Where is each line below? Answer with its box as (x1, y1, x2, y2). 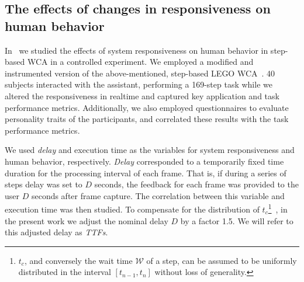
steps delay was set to (5, 178, 82, 190)
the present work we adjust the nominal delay (5, 214, 168, 227)
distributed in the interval (18, 266, 111, 278)
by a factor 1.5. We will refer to (180, 214, 293, 227)
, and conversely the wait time (24, 254, 133, 266)
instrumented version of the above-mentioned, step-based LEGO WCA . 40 (5, 67, 275, 79)
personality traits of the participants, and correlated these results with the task (5, 113, 289, 125)
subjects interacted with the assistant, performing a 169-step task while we (5, 78, 272, 90)
